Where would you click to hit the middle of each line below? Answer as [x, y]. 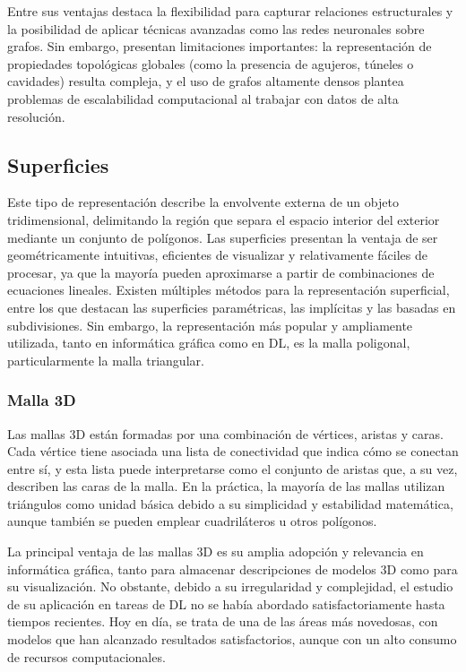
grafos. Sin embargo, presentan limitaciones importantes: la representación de [220, 46]
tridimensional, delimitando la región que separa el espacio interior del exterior [224, 219]
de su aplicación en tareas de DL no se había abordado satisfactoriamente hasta [226, 603]
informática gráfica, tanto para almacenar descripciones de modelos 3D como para [233, 569]
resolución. [36, 116]
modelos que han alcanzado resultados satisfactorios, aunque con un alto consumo [232, 639]
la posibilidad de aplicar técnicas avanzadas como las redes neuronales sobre [216, 28]
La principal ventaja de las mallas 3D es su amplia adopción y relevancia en [216, 551]
